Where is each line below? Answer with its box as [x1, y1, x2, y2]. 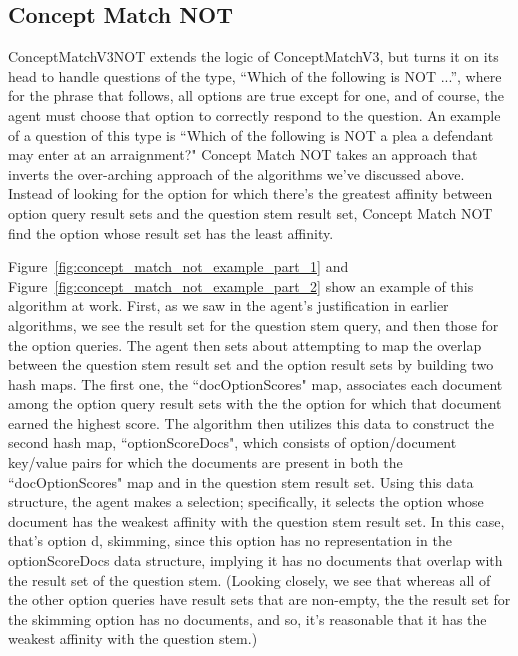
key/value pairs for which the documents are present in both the [8, 452, 403, 473]
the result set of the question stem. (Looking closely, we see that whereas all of [8, 569, 491, 590]
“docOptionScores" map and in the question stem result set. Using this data [8, 471, 474, 492]
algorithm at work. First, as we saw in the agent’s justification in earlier [8, 295, 449, 316]
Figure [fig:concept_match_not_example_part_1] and [8, 256, 349, 277]
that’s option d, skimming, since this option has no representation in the [8, 530, 452, 551]
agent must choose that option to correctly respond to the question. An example [8, 104, 501, 125]
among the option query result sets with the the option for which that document [8, 393, 502, 414]
